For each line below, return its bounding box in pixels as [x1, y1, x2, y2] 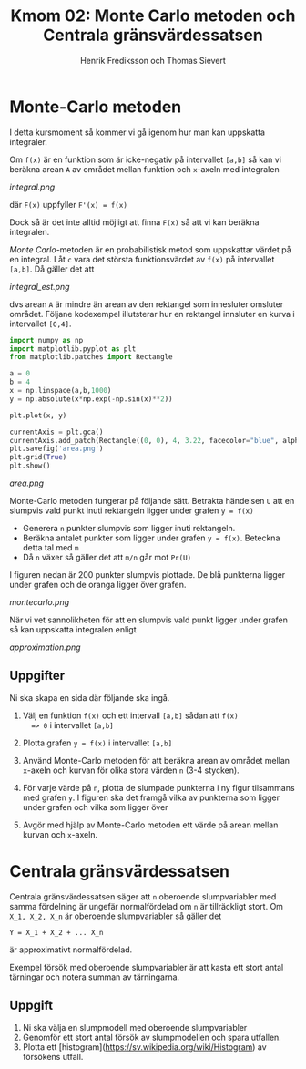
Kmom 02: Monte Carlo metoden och [10, 5, 296, 26]
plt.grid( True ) [9, 453, 67, 462]
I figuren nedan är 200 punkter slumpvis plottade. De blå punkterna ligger [9, 570, 286, 581]
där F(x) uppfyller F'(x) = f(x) [9, 199, 127, 210]
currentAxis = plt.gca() [9, 427, 104, 437]
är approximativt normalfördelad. [9, 944, 133, 955]
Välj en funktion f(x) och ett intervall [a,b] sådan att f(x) [22, 710, 239, 721]
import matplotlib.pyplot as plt [9, 344, 137, 354]
